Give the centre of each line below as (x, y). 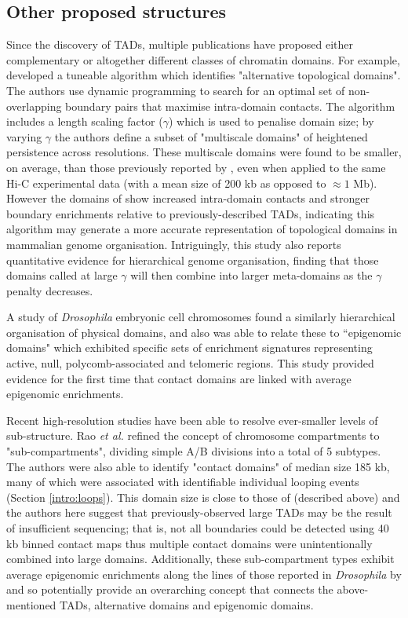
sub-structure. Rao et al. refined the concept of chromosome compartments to (193, 435)
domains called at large (62, 275)
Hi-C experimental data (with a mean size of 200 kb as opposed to (166, 183)
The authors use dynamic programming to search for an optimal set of (176, 90)
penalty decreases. (50, 290)
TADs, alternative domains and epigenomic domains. (187, 604)
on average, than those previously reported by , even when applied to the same (196, 167)
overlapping (34, 106)
